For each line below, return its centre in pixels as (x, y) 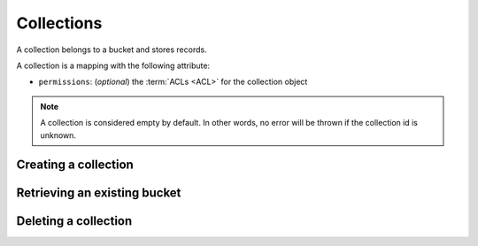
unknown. (58, 135)
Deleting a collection (74, 221)
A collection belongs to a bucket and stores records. (112, 50)
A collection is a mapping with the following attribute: (113, 65)
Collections (59, 23)
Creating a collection (75, 165)
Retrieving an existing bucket (99, 193)
